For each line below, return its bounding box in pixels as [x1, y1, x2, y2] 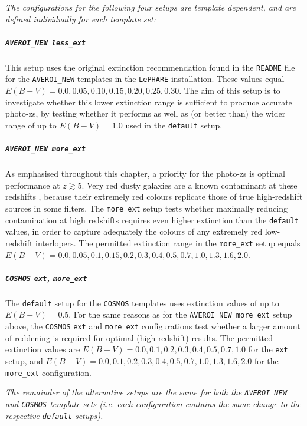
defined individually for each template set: [5, 12, 156, 25]
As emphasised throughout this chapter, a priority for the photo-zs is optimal [5, 167, 285, 180]
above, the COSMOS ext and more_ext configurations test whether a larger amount [5, 320, 301, 332]
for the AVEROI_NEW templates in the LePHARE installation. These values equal [5, 72, 285, 85]
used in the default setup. [125, 118, 223, 131]
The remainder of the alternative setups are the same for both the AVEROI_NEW [5, 386, 287, 398]
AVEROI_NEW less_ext [5, 38, 86, 47]
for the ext [248, 343, 288, 355]
